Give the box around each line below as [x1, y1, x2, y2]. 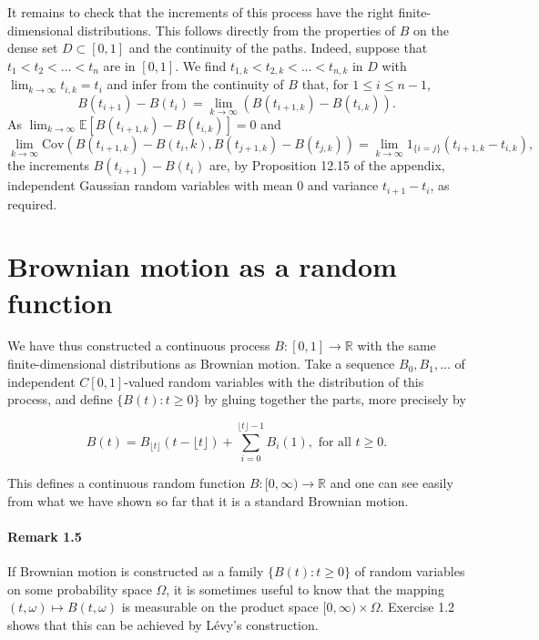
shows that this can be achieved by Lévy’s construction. [7, 615, 319, 634]
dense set [7, 38, 58, 57]
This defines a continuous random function [7, 472, 246, 492]
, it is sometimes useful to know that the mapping [166, 579, 444, 598]
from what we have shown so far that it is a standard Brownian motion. [7, 491, 409, 510]
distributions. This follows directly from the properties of [77, 20, 396, 39]
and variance [307, 176, 379, 195]
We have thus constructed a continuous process [7, 336, 270, 355]
